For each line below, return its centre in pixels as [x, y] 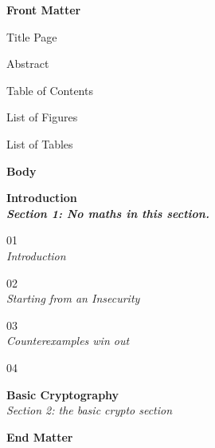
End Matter [40, 436]
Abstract [28, 63]
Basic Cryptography [63, 394]
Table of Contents [50, 90]
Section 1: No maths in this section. [108, 213]
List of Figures [42, 117]
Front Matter [44, 10]
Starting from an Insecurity [73, 298]
